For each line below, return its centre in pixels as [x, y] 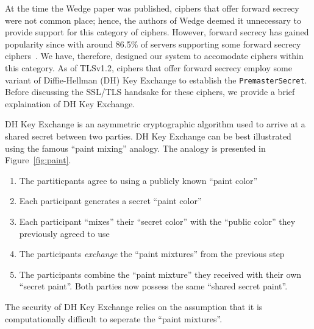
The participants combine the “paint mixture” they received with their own [160, 274]
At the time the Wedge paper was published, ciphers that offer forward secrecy [152, 8]
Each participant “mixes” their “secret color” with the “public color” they [157, 221]
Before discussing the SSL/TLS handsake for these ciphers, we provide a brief [150, 92]
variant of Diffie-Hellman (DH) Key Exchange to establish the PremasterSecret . [156, 80]
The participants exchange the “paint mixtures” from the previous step [152, 254]
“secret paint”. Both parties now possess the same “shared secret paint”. [153, 286]
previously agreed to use [64, 233]
